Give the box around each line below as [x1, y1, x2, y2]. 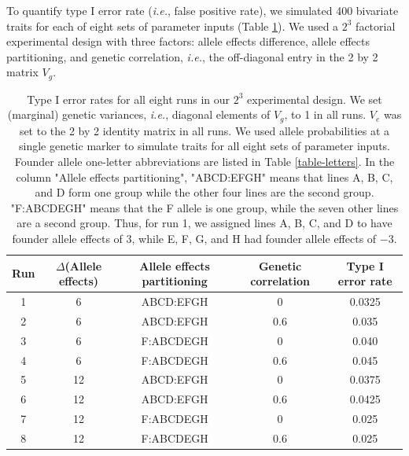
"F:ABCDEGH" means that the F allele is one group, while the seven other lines [10, 199, 399, 215]
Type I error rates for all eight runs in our [27, 90, 230, 107]
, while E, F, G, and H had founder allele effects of [131, 230, 377, 247]
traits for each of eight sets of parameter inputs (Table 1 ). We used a [6, 17, 339, 34]
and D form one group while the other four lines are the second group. [35, 184, 374, 200]
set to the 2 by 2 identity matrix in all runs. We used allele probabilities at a [19, 122, 390, 138]
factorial [356, 17, 396, 34]
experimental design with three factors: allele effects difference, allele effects [6, 33, 370, 50]
